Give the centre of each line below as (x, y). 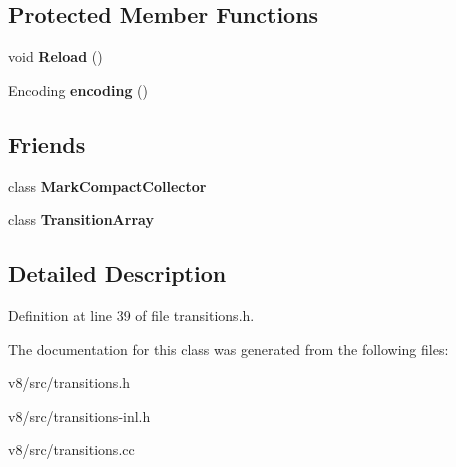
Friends (47, 143)
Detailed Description (117, 273)
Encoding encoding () (78, 89)
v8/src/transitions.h (69, 382)
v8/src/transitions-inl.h (79, 415)
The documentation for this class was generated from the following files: (228, 348)
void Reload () (55, 56)
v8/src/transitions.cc (71, 449)
